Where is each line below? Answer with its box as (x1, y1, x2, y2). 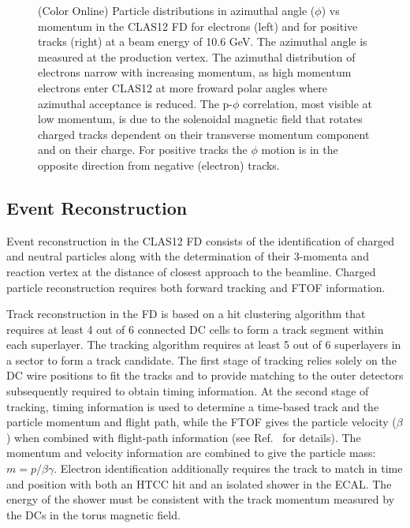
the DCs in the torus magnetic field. (6, 506, 181, 522)
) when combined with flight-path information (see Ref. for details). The (6, 429, 361, 445)
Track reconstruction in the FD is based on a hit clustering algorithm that (6, 305, 366, 322)
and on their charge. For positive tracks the (38, 141, 248, 158)
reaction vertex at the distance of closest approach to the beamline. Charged (6, 263, 376, 279)
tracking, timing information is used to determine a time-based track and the (6, 398, 379, 414)
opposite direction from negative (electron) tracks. (38, 156, 280, 173)
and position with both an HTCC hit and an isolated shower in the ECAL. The (6, 475, 392, 492)
